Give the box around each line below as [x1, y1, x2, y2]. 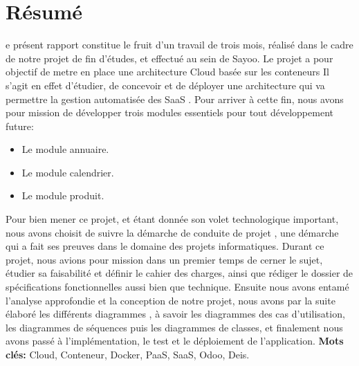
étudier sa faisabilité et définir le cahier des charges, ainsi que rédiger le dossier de [6, 266, 353, 280]
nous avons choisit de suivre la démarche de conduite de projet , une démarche [6, 225, 339, 239]
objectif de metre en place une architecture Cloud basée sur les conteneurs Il [6, 64, 329, 79]
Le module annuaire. [21, 142, 109, 156]
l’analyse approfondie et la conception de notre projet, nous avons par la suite [6, 293, 335, 307]
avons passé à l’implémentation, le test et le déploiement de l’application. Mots [6, 333, 344, 348]
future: [6, 118, 34, 133]
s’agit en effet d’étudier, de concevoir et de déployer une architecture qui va [6, 77, 325, 92]
